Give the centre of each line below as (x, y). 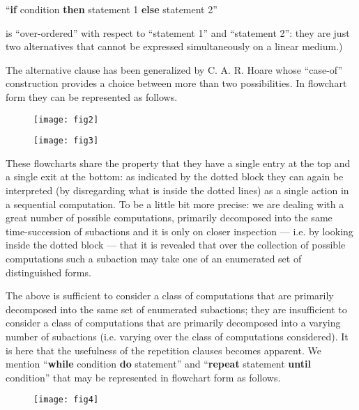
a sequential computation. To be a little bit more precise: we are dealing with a (175, 204)
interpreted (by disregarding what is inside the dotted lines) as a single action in (177, 190)
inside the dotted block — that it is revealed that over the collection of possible (176, 245)
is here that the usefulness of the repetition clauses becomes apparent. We (163, 350)
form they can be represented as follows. (92, 96)
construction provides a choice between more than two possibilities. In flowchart (176, 83)
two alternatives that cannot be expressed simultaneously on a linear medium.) (174, 46)
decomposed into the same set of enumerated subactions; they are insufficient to (176, 309)
